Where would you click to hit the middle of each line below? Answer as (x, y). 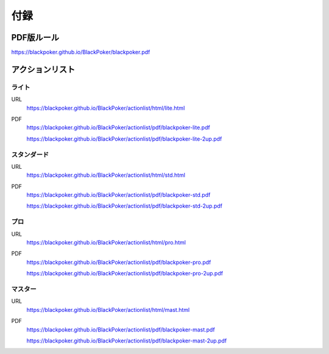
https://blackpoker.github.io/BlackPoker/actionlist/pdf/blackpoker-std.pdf (119, 195)
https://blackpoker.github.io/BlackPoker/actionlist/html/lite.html (106, 108)
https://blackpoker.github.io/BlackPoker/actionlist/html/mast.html (108, 310)
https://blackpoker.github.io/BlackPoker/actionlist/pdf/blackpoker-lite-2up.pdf (124, 139)
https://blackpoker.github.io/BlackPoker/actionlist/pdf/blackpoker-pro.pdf (119, 262)
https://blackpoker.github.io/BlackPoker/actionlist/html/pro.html (106, 242)
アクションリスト (43, 69)
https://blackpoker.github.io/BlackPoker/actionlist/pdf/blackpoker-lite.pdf (118, 127)
